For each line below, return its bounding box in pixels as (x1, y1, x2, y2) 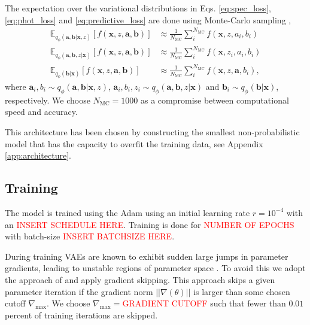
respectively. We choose (5, 93, 90, 106)
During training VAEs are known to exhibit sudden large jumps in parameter (5, 250, 288, 262)
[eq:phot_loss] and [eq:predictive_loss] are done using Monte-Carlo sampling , (5, 13, 291, 26)
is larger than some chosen (193, 285, 290, 297)
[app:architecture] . (5, 149, 71, 162)
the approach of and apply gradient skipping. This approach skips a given (5, 273, 275, 285)
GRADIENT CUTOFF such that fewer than (122, 297, 286, 309)
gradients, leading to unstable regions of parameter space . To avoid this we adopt (5, 262, 306, 274)
